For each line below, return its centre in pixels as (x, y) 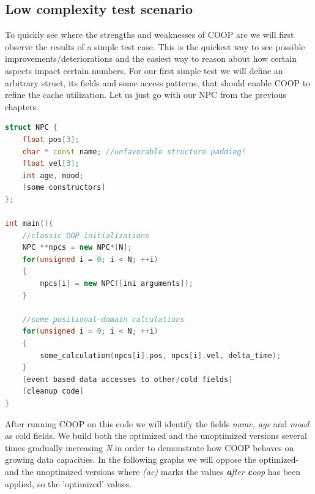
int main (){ (29, 224)
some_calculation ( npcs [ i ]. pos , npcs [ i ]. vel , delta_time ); (161, 355)
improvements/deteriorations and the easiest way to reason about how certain (151, 58)
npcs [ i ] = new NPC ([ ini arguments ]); (117, 284)
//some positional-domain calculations (103, 319)
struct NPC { (31, 128)
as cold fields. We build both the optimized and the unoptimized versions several (156, 436)
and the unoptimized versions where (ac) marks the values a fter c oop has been (153, 471)
